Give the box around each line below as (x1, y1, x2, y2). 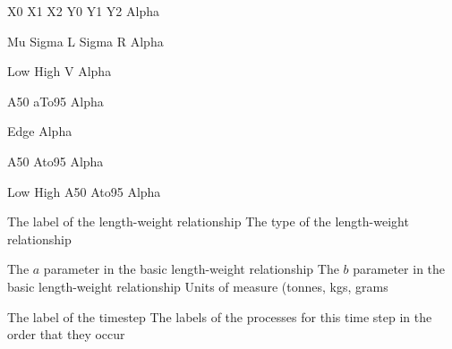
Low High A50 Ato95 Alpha (7, 182, 161, 200)
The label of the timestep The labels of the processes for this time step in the (7, 307, 432, 326)
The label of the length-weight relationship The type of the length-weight (7, 212, 409, 231)
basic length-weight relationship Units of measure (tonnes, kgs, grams (7, 277, 388, 295)
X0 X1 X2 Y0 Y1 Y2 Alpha (7, 2, 159, 20)
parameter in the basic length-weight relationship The (43, 260, 339, 278)
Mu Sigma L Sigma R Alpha (7, 31, 164, 50)
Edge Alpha (7, 122, 72, 140)
